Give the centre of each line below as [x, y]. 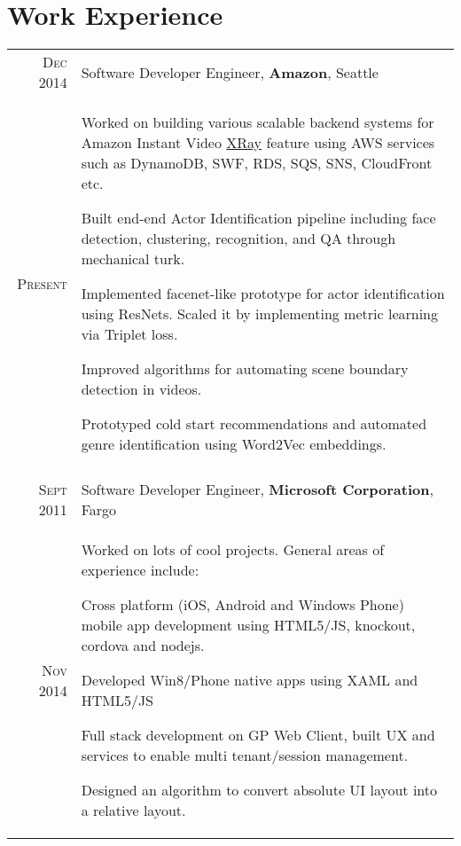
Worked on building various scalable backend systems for [258, 122]
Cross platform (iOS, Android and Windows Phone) [242, 605]
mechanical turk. [133, 259]
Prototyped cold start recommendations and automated [254, 424]
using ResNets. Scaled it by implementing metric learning [259, 314]
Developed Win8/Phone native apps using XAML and [250, 680]
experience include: [140, 570]
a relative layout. [133, 811]
